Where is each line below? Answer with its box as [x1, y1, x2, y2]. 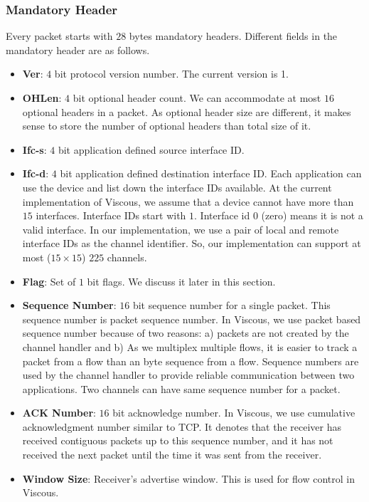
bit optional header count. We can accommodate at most [73, 90, 321, 105]
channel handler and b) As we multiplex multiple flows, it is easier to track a [22, 339, 358, 354]
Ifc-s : [22, 142, 47, 157]
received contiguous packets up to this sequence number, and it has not [22, 433, 333, 448]
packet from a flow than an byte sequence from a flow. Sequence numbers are [22, 353, 359, 368]
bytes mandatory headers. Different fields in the [129, 28, 338, 43]
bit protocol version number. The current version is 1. [54, 66, 289, 81]
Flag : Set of [22, 273, 76, 288]
